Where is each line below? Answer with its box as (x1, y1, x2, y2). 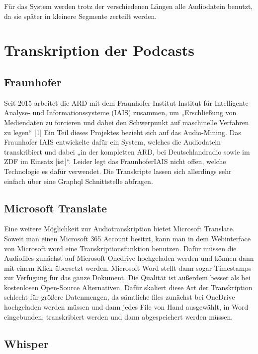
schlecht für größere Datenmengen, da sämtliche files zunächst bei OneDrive (4, 292, 235, 302)
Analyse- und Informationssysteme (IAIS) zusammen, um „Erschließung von (4, 107, 237, 118)
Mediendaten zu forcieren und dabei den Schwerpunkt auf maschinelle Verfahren (4, 117, 249, 127)
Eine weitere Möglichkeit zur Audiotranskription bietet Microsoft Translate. (4, 223, 235, 234)
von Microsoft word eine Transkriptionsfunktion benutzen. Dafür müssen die (4, 243, 237, 253)
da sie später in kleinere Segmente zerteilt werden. (4, 10, 157, 21)
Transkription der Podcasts (4, 40, 195, 60)
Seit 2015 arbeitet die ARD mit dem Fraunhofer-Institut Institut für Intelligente (4, 97, 249, 108)
